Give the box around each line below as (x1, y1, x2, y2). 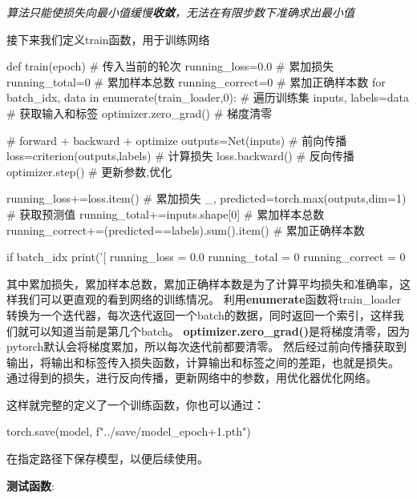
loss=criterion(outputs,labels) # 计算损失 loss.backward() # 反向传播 (6, 147, 354, 164)
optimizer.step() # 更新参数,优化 (6, 163, 172, 179)
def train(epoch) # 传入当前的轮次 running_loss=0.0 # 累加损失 (6, 58, 334, 74)
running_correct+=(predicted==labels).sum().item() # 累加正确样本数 (6, 221, 365, 238)
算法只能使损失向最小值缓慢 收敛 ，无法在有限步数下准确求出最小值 (6, 4, 354, 20)
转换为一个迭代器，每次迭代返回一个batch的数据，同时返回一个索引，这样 (6, 306, 393, 323)
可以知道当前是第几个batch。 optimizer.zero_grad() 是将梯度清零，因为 (28, 322, 411, 339)
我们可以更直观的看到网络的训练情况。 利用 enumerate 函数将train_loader (17, 291, 401, 308)
